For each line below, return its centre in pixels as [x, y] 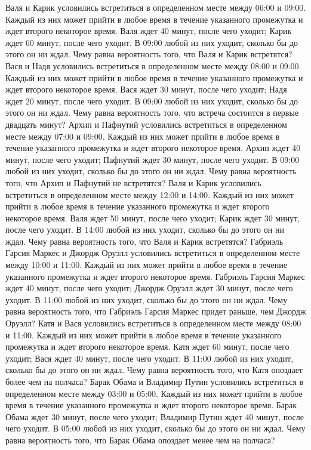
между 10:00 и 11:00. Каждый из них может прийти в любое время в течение [146, 265]
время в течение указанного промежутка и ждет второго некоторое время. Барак [151, 405]
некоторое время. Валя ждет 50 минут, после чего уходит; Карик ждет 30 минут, [153, 218]
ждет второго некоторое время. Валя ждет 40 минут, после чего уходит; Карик [149, 31]
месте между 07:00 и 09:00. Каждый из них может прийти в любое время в [143, 136]
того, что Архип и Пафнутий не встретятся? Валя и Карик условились [133, 182]
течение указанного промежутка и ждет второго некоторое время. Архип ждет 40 [153, 148]
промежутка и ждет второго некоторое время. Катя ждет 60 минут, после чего [147, 346]
